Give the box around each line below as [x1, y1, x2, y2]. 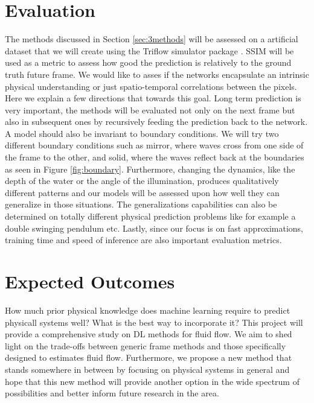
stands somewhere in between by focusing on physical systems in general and [5, 363, 290, 375]
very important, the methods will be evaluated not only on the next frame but [5, 103, 295, 116]
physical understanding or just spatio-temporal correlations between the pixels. [5, 80, 297, 92]
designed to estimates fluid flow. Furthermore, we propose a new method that [5, 351, 292, 364]
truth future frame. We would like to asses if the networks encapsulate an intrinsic [5, 68, 309, 80]
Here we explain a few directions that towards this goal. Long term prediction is [5, 92, 301, 104]
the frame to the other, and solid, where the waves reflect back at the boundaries [5, 151, 304, 163]
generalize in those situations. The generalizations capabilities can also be [5, 198, 277, 211]
